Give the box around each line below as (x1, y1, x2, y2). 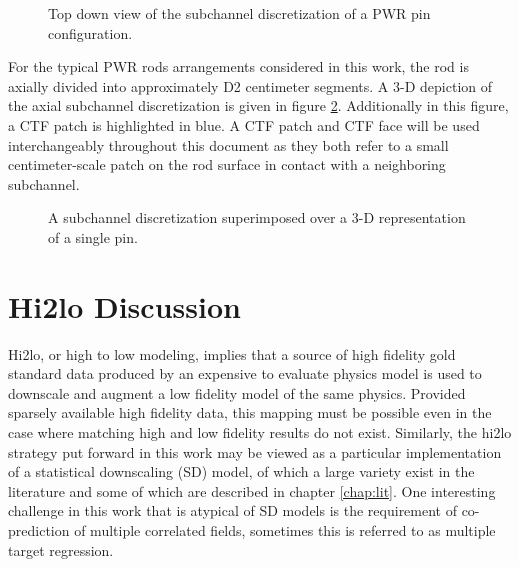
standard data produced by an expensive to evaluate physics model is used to (8, 363, 482, 384)
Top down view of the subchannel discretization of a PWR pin (48, 3, 431, 23)
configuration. (48, 22, 133, 43)
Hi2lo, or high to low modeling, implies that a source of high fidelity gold (8, 343, 456, 364)
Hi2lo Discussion (8, 285, 241, 326)
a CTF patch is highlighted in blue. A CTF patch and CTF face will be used (8, 114, 480, 135)
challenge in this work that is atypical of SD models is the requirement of (8, 500, 457, 521)
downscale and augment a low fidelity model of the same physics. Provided (8, 382, 466, 403)
